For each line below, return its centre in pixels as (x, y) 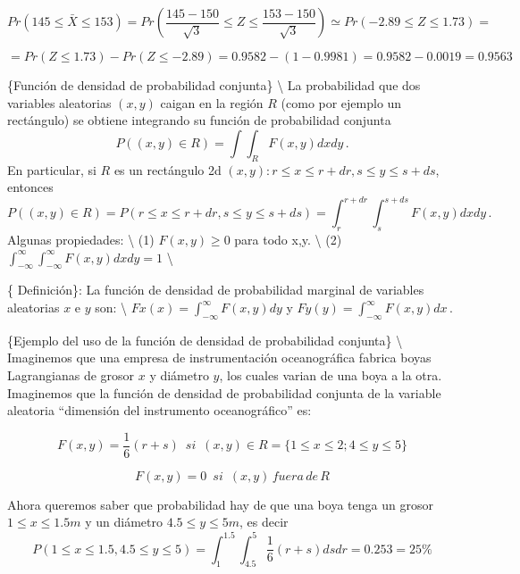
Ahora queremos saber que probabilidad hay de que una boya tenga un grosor (220, 504)
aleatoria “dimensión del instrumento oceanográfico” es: (159, 410)
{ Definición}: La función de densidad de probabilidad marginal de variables (216, 290)
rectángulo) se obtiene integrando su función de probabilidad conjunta (199, 120)
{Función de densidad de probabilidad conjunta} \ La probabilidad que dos (214, 85)
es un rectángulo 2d (168, 169)
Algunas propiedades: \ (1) (81, 240)
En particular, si (52, 169)
